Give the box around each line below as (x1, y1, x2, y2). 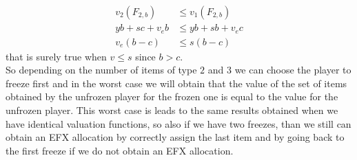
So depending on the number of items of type (6, 62, 197, 77)
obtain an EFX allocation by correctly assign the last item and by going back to (6, 130, 345, 144)
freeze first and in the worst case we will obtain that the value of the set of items (6, 76, 347, 90)
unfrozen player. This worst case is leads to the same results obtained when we (6, 102, 338, 117)
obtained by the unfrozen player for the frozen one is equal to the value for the (6, 89, 338, 104)
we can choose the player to (234, 62, 351, 77)
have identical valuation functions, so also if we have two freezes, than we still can (6, 116, 351, 130)
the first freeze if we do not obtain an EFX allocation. (6, 143, 234, 157)
